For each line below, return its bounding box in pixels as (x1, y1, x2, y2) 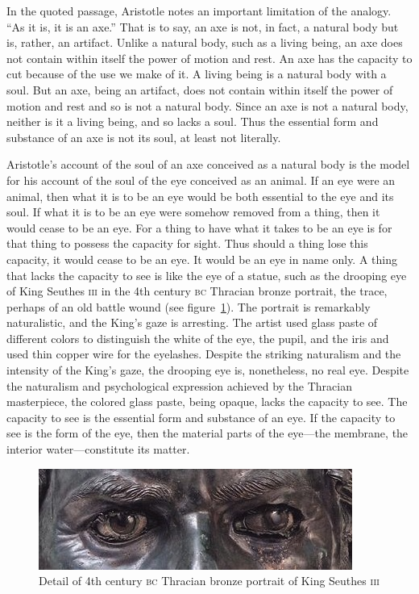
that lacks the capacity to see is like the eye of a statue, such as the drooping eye (6, 266, 407, 283)
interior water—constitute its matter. (6, 441, 190, 458)
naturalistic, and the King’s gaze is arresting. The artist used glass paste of (6, 314, 378, 331)
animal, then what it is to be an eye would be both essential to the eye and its (6, 187, 394, 204)
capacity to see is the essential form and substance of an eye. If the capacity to (6, 408, 396, 425)
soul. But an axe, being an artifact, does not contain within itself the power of (6, 81, 393, 98)
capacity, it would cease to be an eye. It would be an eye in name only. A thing (6, 250, 397, 267)
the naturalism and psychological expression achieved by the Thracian (6, 377, 352, 394)
